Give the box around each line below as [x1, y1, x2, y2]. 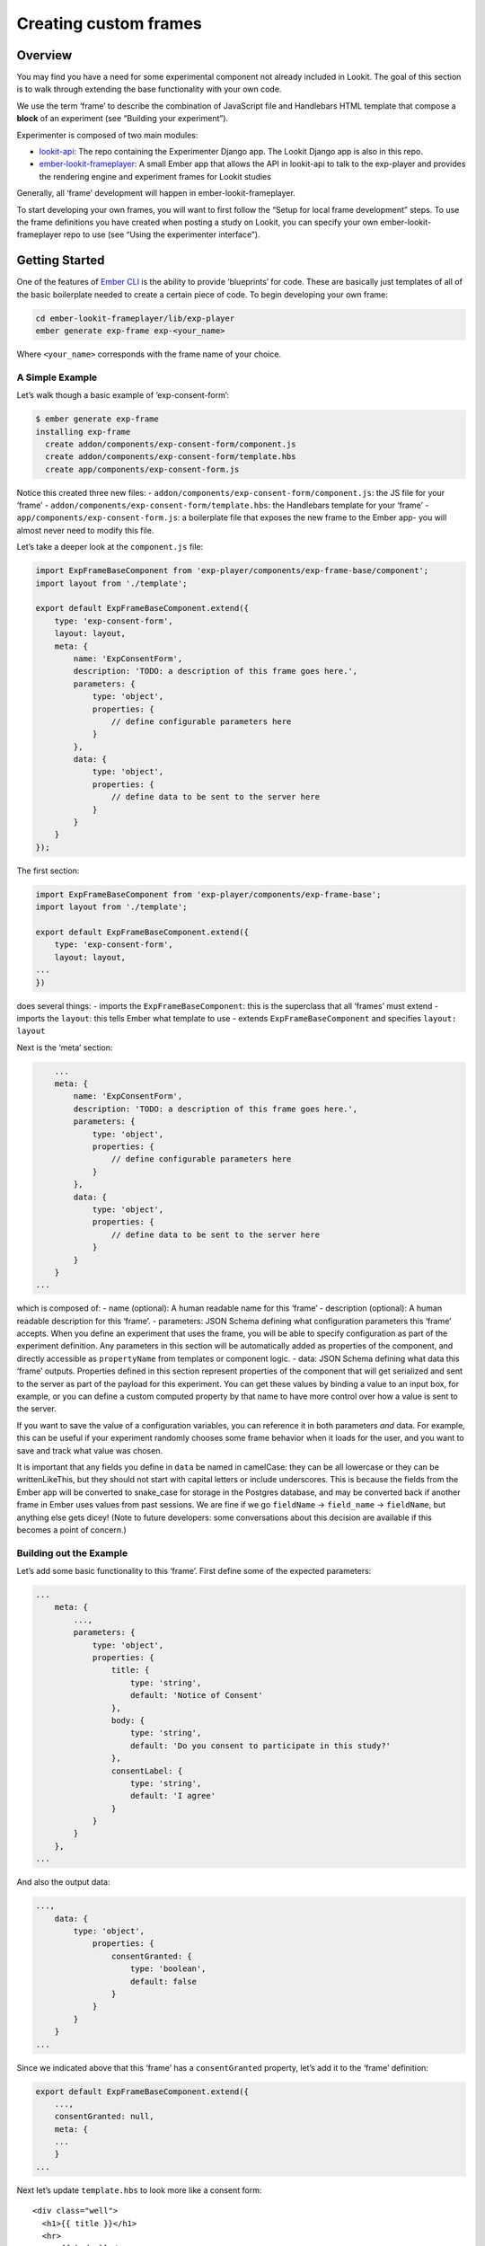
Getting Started [16, 252, 105, 269]
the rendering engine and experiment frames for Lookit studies [39, 171, 271, 181]
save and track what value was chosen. [16, 1445, 163, 1455]
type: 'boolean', [130, 1964, 207, 1974]
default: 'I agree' [130, 1791, 216, 1801]
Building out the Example [16, 1546, 128, 1559]
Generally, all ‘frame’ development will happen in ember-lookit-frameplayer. [16, 188, 295, 199]
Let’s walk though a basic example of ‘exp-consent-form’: [16, 390, 229, 401]
